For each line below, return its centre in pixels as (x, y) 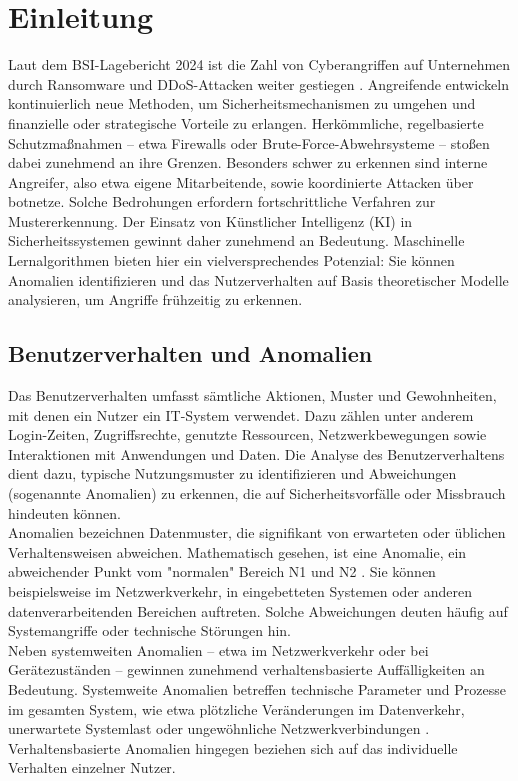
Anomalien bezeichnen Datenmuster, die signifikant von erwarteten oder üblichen (257, 532)
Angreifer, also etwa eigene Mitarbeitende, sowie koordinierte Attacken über (241, 181)
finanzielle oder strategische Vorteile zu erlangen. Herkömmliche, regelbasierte (246, 122)
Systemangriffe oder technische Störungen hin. (150, 630)
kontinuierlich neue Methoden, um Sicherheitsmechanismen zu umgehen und (242, 103)
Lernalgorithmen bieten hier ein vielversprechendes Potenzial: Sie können (231, 260)
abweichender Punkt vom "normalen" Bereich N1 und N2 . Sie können (222, 571)
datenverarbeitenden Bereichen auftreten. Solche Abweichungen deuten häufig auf (258, 610)
